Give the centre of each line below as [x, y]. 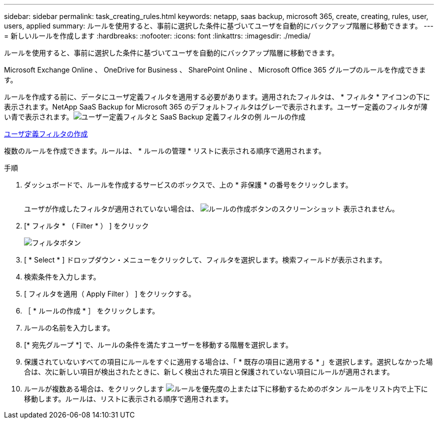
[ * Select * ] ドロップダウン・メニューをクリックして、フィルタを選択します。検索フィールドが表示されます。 [205, 260]
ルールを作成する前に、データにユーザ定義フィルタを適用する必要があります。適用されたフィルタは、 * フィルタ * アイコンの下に [217, 97]
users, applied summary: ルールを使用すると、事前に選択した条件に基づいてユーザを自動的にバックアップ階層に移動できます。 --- [219, 26]
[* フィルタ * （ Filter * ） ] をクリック [86, 226]
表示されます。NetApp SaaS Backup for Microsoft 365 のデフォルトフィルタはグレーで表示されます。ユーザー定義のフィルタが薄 [216, 107]
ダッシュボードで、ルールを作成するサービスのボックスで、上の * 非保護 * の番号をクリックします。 [188, 185]
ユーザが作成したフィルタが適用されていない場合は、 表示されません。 [211, 209]
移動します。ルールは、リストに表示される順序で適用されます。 [128, 399]
